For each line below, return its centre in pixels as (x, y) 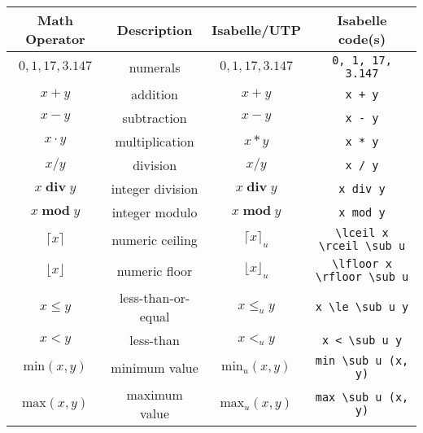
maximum (155, 394)
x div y (362, 188)
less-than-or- (155, 297)
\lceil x (362, 233)
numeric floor (155, 270)
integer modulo (155, 212)
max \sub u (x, (362, 397)
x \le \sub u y (362, 307)
